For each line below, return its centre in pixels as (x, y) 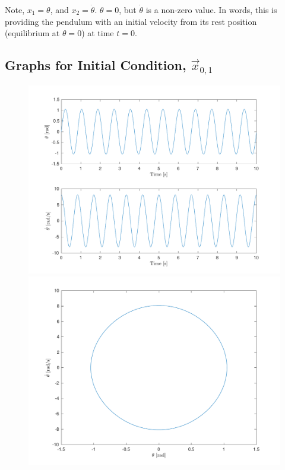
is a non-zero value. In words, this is (211, 9)
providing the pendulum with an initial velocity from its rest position (131, 21)
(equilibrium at (32, 33)
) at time (98, 33)
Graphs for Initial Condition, (96, 65)
